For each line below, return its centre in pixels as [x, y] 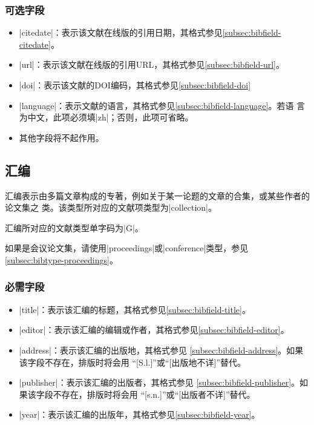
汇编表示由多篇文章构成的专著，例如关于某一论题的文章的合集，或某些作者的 [157, 195]
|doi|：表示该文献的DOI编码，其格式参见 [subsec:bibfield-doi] [135, 85]
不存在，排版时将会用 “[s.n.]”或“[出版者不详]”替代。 [154, 394]
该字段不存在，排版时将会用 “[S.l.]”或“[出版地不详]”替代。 [132, 362]
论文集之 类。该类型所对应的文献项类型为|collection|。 [111, 207]
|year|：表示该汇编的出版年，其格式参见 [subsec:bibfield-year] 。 [139, 414]
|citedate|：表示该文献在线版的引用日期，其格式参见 [121, 32]
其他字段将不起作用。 [61, 137]
